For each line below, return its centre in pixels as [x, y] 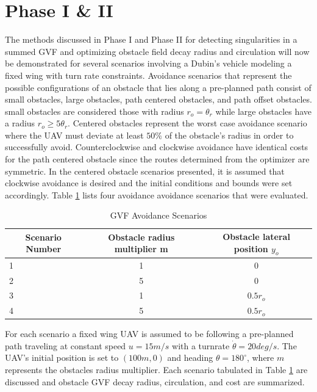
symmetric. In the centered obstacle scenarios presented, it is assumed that [145, 171]
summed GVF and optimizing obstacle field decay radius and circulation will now [157, 51]
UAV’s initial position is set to [62, 358]
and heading [190, 358]
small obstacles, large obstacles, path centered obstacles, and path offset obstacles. [158, 99]
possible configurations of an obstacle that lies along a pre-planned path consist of [158, 87]
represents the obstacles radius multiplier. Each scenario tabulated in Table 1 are [156, 370]
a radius [20, 123]
